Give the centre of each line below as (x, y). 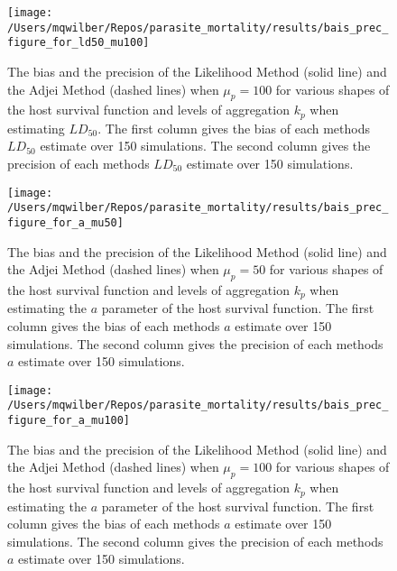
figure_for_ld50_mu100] (78, 43)
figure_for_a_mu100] (69, 421)
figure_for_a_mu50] (65, 222)
